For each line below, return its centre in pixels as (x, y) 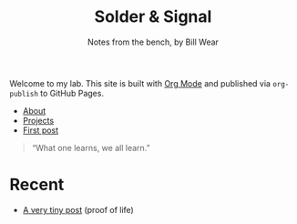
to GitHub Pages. (72, 93)
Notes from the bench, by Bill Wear (153, 42)
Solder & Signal (153, 17)
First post (41, 130)
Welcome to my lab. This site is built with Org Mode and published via (140, 83)
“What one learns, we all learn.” (91, 148)
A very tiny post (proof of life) (78, 209)
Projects (38, 120)
